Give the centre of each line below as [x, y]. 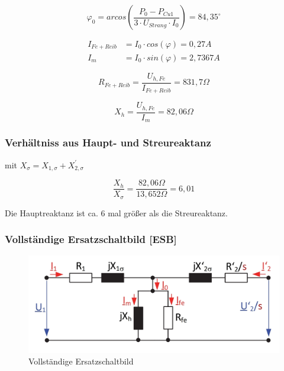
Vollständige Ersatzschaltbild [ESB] [91, 239]
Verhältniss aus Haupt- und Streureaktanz [108, 143]
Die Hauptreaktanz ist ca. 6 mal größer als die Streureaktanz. [116, 212]
